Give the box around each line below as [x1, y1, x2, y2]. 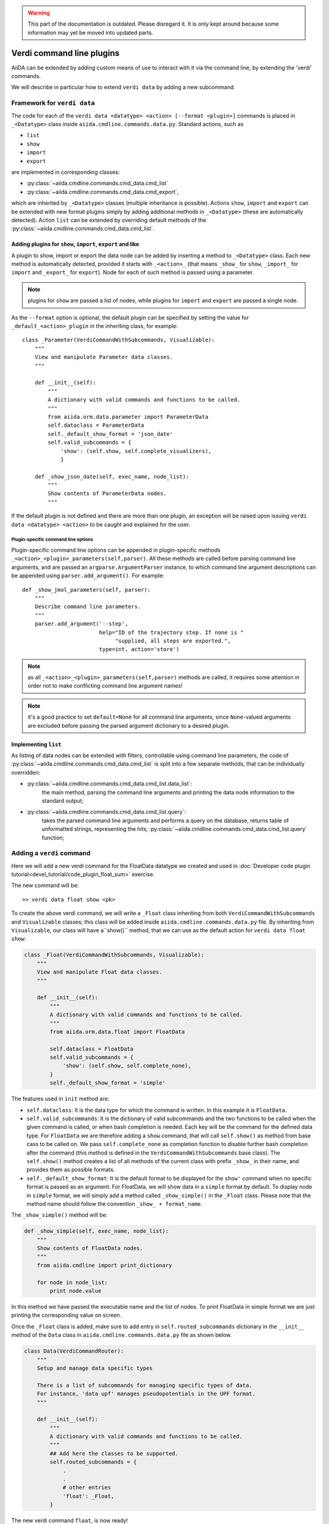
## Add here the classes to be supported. [49, 1450, 179, 1457]
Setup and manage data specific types [37, 1364, 153, 1372]
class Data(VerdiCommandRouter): [24, 1348, 124, 1355]
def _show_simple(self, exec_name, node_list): [24, 1228, 169, 1234]
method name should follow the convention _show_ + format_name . [26, 1200, 203, 1207]
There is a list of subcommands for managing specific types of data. [37, 1381, 253, 1389]
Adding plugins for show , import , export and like [11, 241, 140, 248]
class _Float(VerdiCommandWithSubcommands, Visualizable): [24, 952, 204, 958]
